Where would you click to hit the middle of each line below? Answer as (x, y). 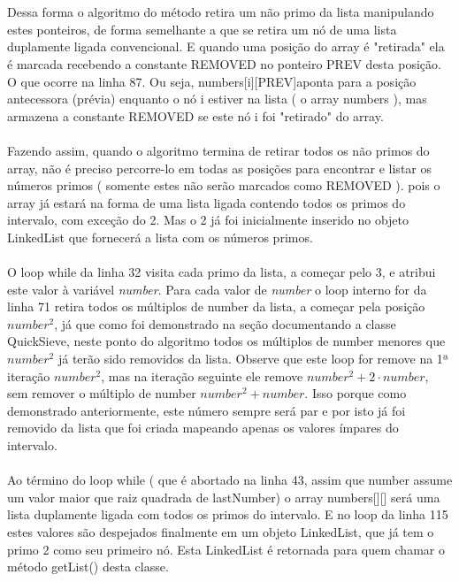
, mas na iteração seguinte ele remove (202, 375)
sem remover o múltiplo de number (102, 393)
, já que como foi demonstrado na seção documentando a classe (225, 323)
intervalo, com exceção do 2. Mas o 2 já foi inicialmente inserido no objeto (208, 220)
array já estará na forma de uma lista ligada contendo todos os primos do (207, 202)
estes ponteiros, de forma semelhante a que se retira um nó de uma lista (202, 29)
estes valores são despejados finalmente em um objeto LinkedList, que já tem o (221, 532)
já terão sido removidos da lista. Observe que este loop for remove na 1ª (253, 359)
